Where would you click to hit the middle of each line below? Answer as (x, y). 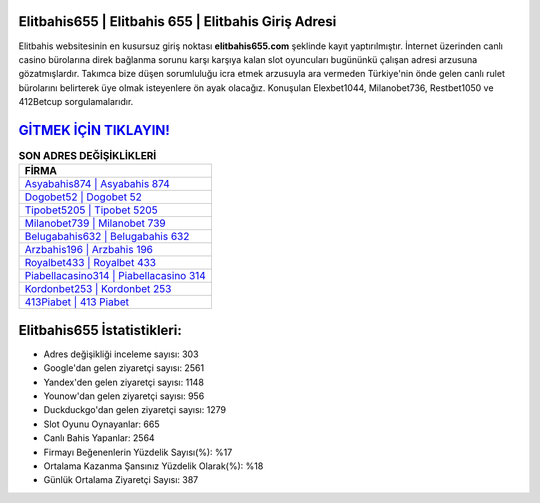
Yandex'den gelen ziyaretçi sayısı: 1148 (124, 382)
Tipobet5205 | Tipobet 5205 (91, 210)
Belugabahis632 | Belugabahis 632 (107, 237)
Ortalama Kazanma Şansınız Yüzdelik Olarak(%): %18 (153, 466)
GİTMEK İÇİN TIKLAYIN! (94, 130)
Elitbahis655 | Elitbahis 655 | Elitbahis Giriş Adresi (177, 21)
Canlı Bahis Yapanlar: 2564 (99, 438)
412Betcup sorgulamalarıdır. (76, 102)
